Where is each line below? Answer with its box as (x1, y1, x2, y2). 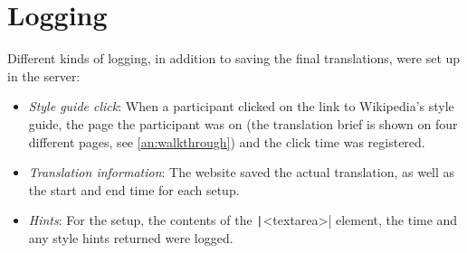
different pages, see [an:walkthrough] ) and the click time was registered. (28, 132, 425, 151)
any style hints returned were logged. (28, 228, 233, 247)
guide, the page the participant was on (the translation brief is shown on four (28, 114, 458, 133)
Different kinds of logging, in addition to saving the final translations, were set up (7, 49, 461, 68)
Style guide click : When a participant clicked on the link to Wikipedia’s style (28, 97, 454, 116)
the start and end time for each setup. (28, 180, 240, 199)
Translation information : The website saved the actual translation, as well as (28, 163, 455, 182)
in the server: (7, 66, 81, 85)
